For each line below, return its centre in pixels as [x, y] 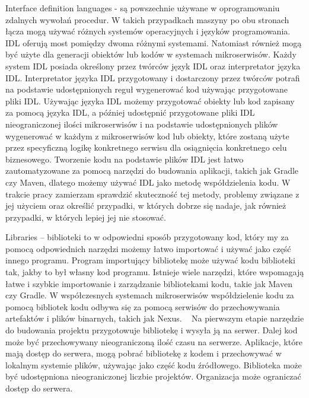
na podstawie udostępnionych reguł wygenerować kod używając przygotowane [146, 89]
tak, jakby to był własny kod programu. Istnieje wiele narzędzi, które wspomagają [155, 272]
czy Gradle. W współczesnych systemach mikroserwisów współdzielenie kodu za [150, 295]
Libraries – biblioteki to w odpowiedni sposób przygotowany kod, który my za [147, 237]
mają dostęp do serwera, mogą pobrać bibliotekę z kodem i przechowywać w [144, 353]
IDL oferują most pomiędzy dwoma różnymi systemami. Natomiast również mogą [154, 42]
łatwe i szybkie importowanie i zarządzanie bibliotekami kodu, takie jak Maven [149, 283]
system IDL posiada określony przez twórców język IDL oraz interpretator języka [153, 66]
